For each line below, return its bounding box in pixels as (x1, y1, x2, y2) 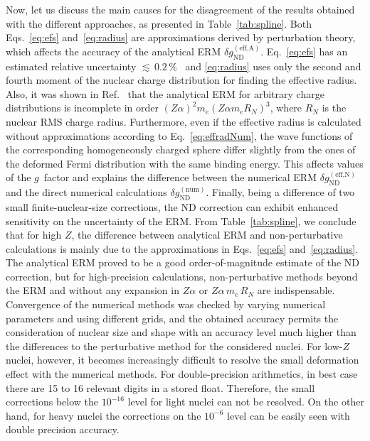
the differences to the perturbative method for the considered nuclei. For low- (6, 338, 343, 353)
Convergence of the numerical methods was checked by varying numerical (6, 297, 326, 312)
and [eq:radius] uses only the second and (185, 58, 361, 73)
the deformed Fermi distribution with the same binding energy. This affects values (6, 156, 364, 170)
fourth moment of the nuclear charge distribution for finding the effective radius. (6, 72, 357, 87)
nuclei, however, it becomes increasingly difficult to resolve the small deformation (6, 352, 359, 367)
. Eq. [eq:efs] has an (260, 43, 348, 58)
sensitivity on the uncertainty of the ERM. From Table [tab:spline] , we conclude (6, 213, 356, 228)
